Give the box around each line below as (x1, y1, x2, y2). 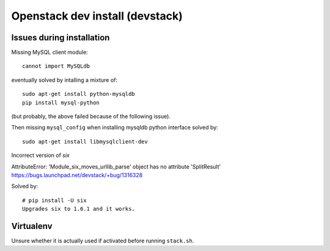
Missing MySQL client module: (11, 49, 88, 56)
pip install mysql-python (22, 99, 100, 106)
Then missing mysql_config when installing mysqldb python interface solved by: (11, 124, 218, 131)
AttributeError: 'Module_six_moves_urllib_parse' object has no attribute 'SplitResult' (11, 162, 221, 170)
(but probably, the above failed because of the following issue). (11, 113, 171, 120)
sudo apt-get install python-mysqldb (22, 90, 136, 98)
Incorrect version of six (11, 151, 70, 159)
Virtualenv (11, 220, 53, 231)
